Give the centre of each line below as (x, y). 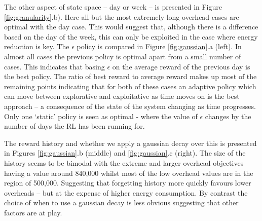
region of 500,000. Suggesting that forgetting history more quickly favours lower (128, 183)
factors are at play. (33, 212)
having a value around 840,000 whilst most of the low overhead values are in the (129, 173)
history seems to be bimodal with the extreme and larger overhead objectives (124, 162)
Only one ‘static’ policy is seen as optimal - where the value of (101, 116)
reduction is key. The (37, 46)
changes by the (228, 116)
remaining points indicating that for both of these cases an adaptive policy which (130, 86)
